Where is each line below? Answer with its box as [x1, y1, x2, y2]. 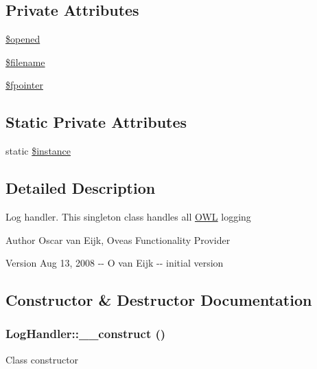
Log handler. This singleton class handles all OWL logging [5, 209, 251, 223]
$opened [5, 32, 40, 46]
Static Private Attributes [5, 111, 187, 133]
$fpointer [5, 78, 43, 92]
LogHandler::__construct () [5, 325, 166, 342]
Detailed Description [5, 177, 156, 199]
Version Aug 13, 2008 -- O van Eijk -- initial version [5, 256, 224, 270]
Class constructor [5, 352, 79, 366]
